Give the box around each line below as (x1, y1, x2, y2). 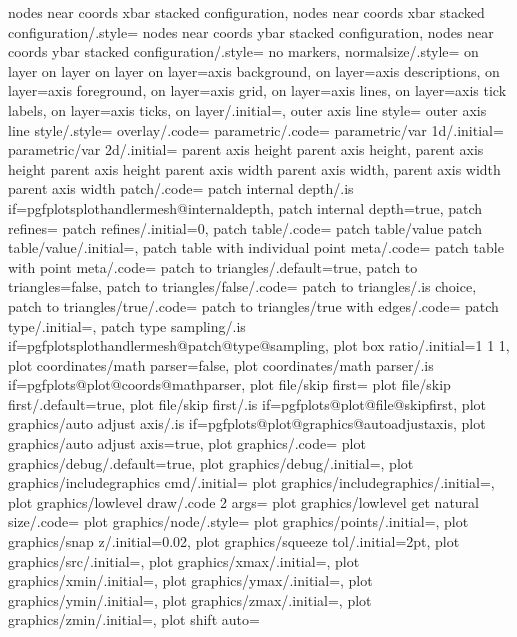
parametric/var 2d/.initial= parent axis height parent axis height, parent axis (8, 139, 484, 160)
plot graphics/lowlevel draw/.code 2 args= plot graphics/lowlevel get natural (8, 491, 480, 512)
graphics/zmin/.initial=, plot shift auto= (8, 609, 260, 630)
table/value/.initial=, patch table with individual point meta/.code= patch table (8, 237, 504, 258)
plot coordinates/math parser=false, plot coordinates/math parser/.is (8, 354, 434, 375)
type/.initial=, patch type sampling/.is (8, 315, 246, 336)
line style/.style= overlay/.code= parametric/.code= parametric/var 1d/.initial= (8, 119, 504, 140)
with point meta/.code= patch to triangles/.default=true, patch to (8, 256, 418, 277)
